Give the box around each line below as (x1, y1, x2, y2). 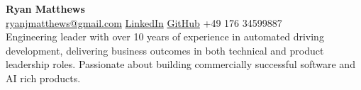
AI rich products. (6, 70, 81, 85)
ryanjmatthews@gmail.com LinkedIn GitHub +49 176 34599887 (6, 15, 282, 30)
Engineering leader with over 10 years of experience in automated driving (6, 29, 324, 44)
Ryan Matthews (6, 1, 85, 16)
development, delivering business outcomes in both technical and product (6, 43, 324, 57)
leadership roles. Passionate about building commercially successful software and (6, 57, 355, 72)
